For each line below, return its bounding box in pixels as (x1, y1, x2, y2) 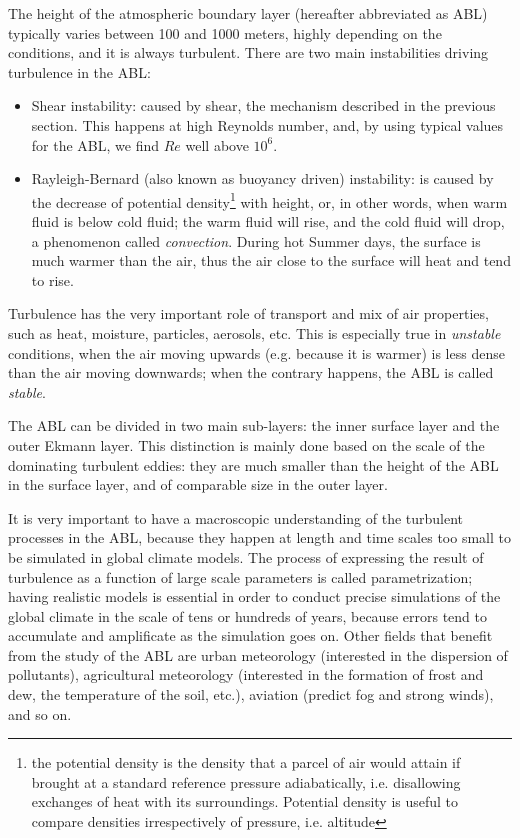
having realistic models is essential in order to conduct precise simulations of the (8, 586, 501, 607)
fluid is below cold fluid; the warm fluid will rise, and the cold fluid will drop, (31, 211, 505, 231)
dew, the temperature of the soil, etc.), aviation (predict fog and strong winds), (8, 684, 494, 705)
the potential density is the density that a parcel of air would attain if (31, 752, 461, 773)
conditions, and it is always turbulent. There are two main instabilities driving (8, 42, 489, 63)
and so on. (8, 703, 72, 724)
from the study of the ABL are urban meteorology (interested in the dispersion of (8, 644, 508, 665)
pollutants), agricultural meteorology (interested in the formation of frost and (8, 664, 484, 685)
